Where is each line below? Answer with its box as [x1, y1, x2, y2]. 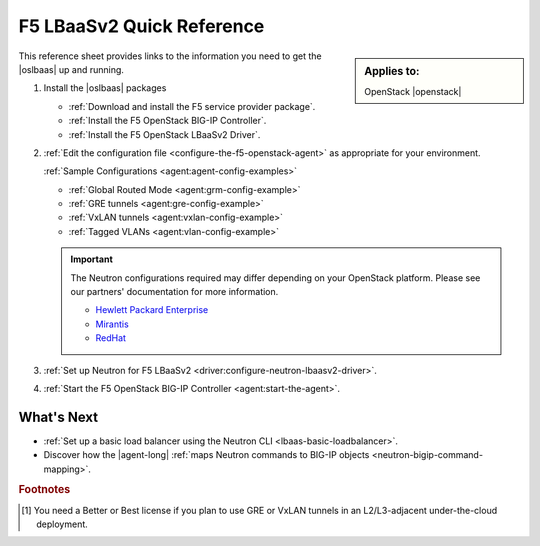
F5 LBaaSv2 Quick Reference [18, 15, 265, 37]
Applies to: [364, 64, 420, 78]
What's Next [18, 408, 99, 425]
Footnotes [18, 483, 71, 497]
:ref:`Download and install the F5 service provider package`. [68, 100, 316, 112]
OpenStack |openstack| [364, 85, 462, 97]
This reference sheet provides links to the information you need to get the [18, 50, 322, 62]
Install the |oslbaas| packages [43, 82, 167, 94]
